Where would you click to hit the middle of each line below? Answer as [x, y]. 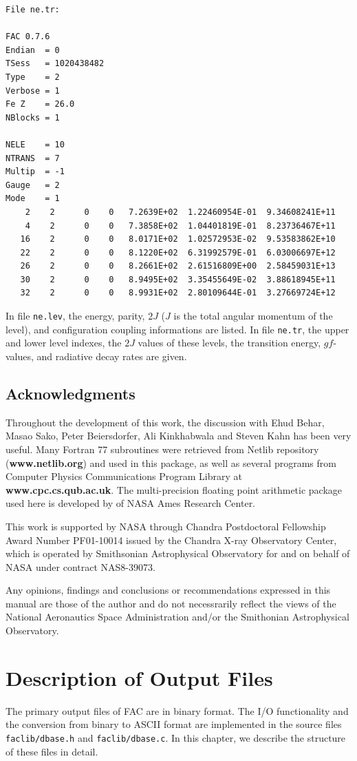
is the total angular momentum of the [253, 316]
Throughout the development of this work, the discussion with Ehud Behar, [165, 422]
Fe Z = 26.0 [40, 104]
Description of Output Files [139, 677]
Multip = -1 [35, 172]
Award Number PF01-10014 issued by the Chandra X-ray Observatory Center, [171, 540]
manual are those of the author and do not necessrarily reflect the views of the [171, 603]
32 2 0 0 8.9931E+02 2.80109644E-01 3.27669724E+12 [178, 293]
